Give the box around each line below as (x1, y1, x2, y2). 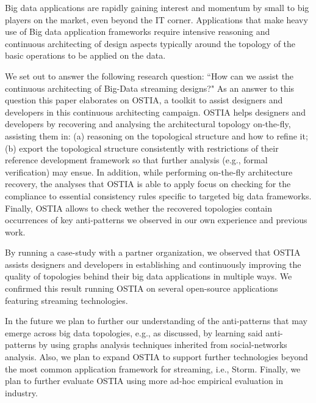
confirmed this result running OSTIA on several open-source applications (5, 282, 278, 295)
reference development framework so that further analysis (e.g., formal (5, 153, 268, 166)
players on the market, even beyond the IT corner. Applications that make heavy (5, 13, 308, 26)
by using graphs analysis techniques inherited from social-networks (38, 338, 287, 351)
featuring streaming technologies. (5, 294, 128, 306)
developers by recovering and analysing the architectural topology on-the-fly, (5, 117, 291, 130)
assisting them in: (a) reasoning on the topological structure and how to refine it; (5, 129, 308, 142)
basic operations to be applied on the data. (5, 49, 166, 62)
